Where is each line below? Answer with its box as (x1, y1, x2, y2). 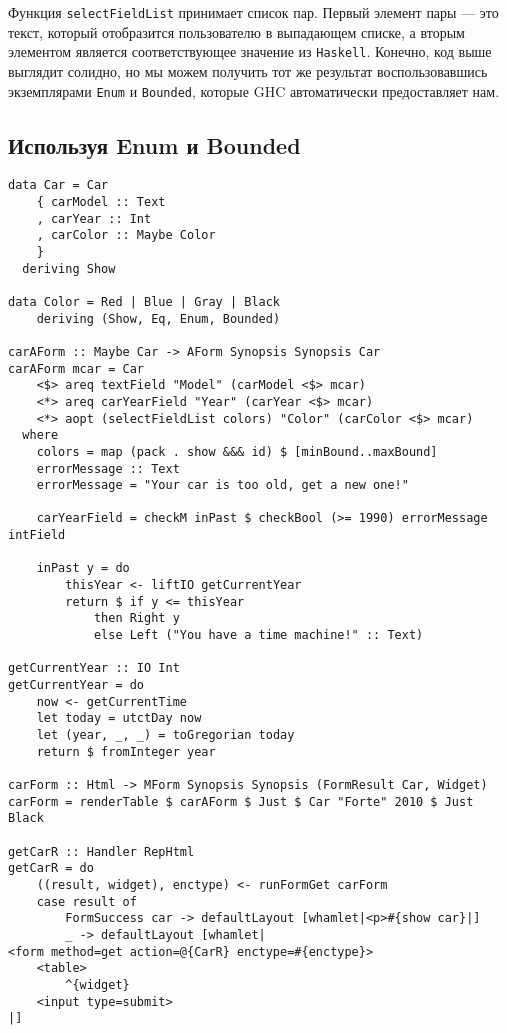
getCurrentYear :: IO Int (8, 661, 180, 676)
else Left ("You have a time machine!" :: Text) (93, 628, 424, 643)
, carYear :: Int (36, 211, 152, 226)
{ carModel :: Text (36, 195, 166, 210)
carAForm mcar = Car (8, 361, 145, 376)
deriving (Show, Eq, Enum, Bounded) (36, 311, 281, 326)
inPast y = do (36, 561, 130, 576)
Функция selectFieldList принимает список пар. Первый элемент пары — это (8, 2, 499, 22)
